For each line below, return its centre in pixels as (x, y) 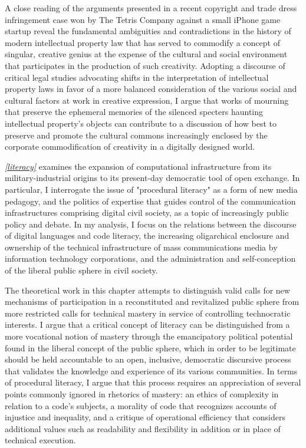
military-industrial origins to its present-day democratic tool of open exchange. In (152, 178)
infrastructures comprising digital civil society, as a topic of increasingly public (147, 213)
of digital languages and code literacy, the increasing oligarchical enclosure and (147, 235)
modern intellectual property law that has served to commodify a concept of (142, 42)
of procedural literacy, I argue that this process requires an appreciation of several (153, 382)
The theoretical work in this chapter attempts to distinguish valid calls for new (147, 290)
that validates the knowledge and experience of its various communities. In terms (151, 370)
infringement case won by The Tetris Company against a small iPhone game (143, 19)
